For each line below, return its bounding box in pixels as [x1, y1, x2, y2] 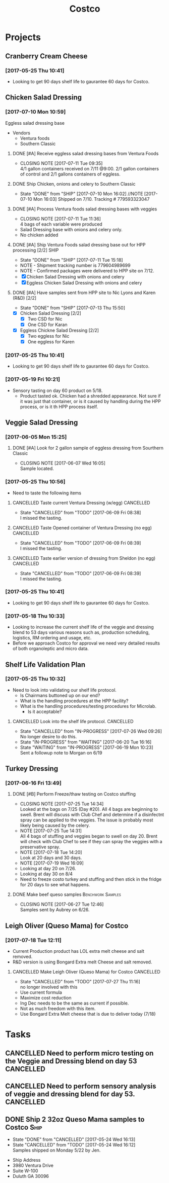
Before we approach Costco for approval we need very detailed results [12, 640, 160, 647]
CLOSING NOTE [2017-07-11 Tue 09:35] [20, 160, 103, 166]
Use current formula [20, 989, 62, 995]
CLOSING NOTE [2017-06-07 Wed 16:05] [20, 460, 106, 467]
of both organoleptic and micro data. [12, 646, 89, 652]
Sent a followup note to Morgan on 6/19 [20, 749, 102, 756]
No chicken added [20, 232, 59, 238]
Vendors [12, 130, 30, 136]
